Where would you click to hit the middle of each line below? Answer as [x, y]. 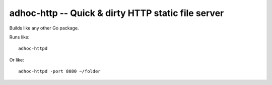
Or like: [17, 59]
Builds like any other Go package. [44, 28]
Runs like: [19, 37]
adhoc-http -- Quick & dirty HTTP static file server [117, 13]
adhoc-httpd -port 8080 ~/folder [59, 71]
